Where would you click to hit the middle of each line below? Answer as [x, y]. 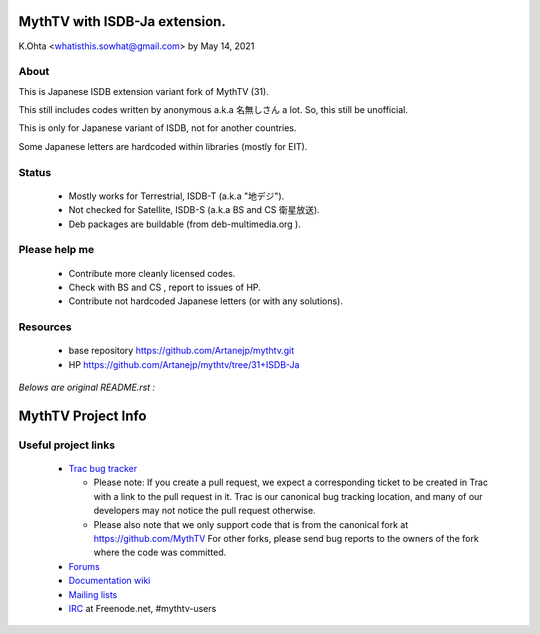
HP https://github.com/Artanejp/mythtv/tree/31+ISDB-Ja [184, 364]
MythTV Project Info [82, 415]
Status [35, 172]
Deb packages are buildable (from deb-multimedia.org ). [185, 224]
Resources [45, 327]
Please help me [56, 250]
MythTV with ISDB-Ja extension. [122, 21]
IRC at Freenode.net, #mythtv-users [142, 608]
